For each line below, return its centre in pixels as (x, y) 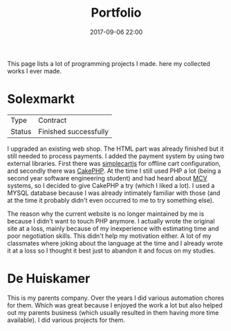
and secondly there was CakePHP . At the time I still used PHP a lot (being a (114, 171)
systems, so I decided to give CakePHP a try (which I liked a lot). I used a (111, 185)
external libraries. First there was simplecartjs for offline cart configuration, (114, 163)
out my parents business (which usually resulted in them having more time (113, 312)
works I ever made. (35, 71)
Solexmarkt (41, 99)
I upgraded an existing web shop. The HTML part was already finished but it (115, 148)
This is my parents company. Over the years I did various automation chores (116, 298)
